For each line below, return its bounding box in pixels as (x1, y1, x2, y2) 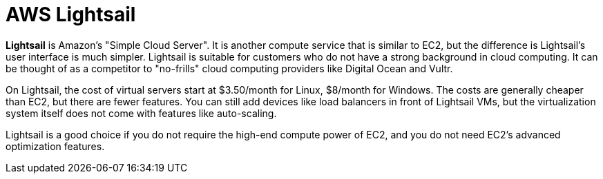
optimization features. (6, 140, 105, 152)
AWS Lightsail (6, 3, 136, 26)
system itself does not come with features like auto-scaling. (6, 107, 277, 119)
